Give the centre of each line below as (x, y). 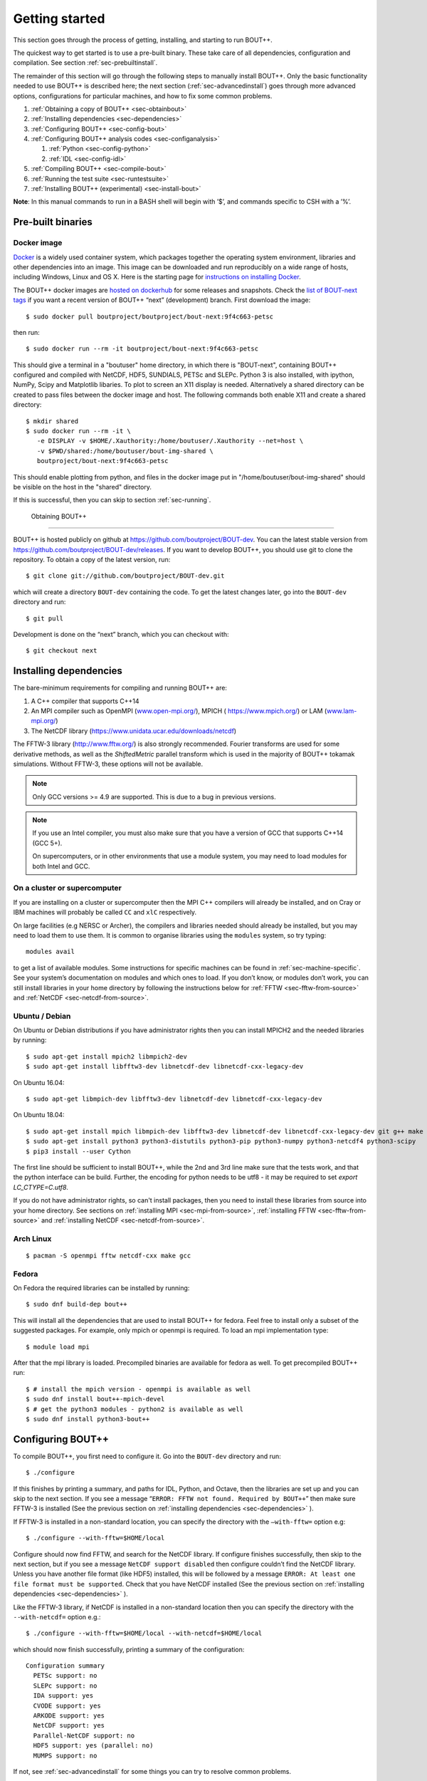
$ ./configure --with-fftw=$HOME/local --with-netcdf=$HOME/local (144, 1634)
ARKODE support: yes (69, 1716)
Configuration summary (65, 1666)
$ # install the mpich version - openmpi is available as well (138, 1389)
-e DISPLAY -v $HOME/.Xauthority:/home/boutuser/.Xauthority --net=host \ (170, 441)
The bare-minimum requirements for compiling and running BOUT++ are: (120, 688)
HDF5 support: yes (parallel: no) (93, 1746)
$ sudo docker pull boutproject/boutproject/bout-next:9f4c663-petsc (150, 316)
